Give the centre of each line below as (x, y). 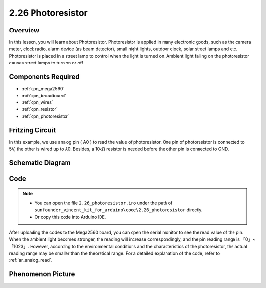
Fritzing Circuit (33, 130)
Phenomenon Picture (42, 274)
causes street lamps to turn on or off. (47, 63)
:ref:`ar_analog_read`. (31, 260)
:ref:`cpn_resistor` (39, 109)
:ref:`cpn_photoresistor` (45, 116)
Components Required (44, 77)
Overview (24, 30)
